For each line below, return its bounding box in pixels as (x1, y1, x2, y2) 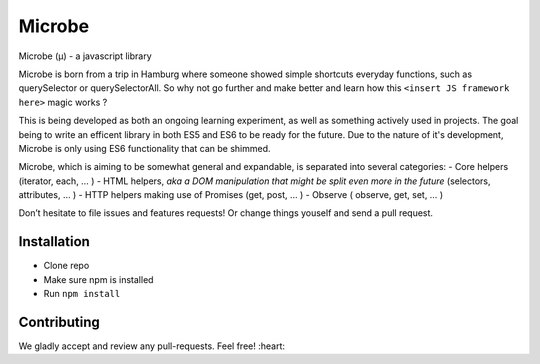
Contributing (18, 313, 100, 330)
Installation (18, 233, 90, 250)
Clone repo (43, 260, 90, 272)
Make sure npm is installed (43, 273, 154, 285)
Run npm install (43, 288, 121, 300)
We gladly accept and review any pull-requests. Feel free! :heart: (18, 340, 285, 352)
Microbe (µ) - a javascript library (18, 50, 152, 62)
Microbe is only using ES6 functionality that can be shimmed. (18, 142, 271, 154)
